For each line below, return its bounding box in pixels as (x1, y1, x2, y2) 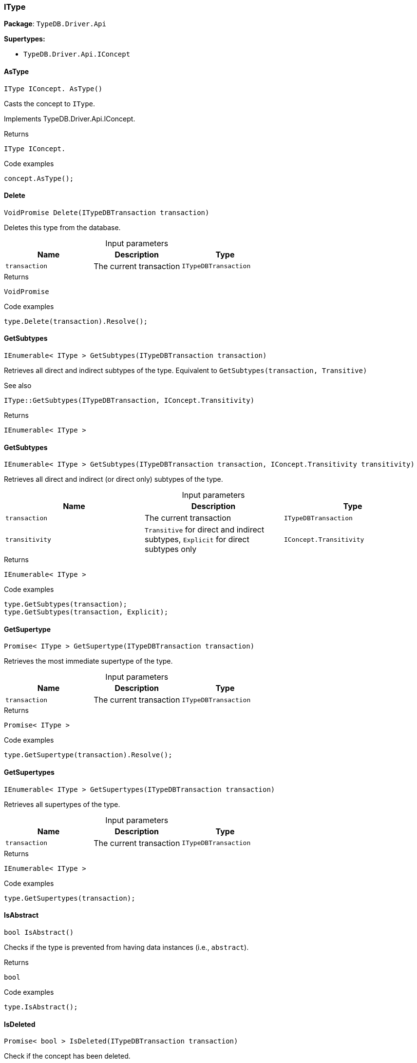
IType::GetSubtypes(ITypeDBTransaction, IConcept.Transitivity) (4, 396, 255, 405)
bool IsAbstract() (4, 928, 74, 936)
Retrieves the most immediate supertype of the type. (4, 657, 173, 666)
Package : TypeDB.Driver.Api (4, 20, 106, 28)
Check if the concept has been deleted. (4, 1052, 131, 1061)
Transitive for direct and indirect (144, 525, 265, 535)
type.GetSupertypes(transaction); (4, 894, 135, 902)
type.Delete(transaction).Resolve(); (4, 317, 148, 325)
